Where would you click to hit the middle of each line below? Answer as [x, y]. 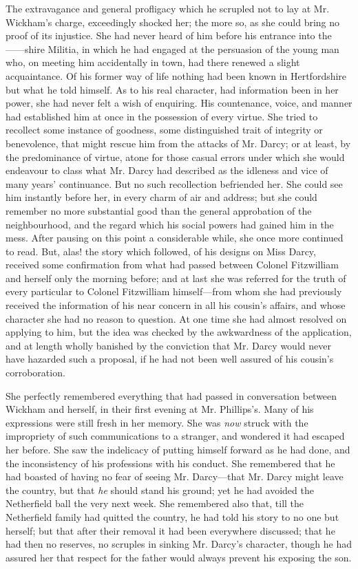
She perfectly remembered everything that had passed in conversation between [171, 395]
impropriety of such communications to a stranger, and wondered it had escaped [175, 436]
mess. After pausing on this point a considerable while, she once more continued [175, 238]
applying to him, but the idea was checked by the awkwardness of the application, [179, 332]
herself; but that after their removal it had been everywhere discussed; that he [170, 530]
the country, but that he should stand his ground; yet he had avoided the [160, 490]
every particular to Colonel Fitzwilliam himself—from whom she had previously [174, 291]
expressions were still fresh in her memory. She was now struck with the [157, 422]
